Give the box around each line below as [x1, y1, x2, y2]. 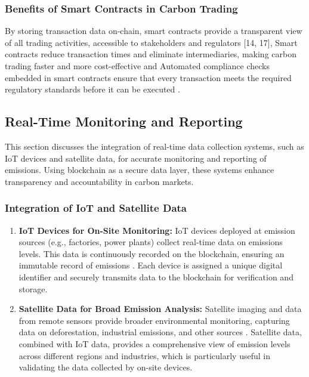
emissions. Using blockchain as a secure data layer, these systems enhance [5, 163, 274, 176]
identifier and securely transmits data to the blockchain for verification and [18, 270, 293, 283]
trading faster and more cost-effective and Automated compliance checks [5, 60, 270, 72]
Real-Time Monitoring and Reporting [5, 112, 243, 131]
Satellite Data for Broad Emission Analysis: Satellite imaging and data [18, 302, 302, 315]
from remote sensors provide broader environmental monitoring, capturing [18, 314, 290, 326]
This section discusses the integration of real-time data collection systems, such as [5, 140, 304, 152]
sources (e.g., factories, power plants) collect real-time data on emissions [18, 236, 283, 248]
